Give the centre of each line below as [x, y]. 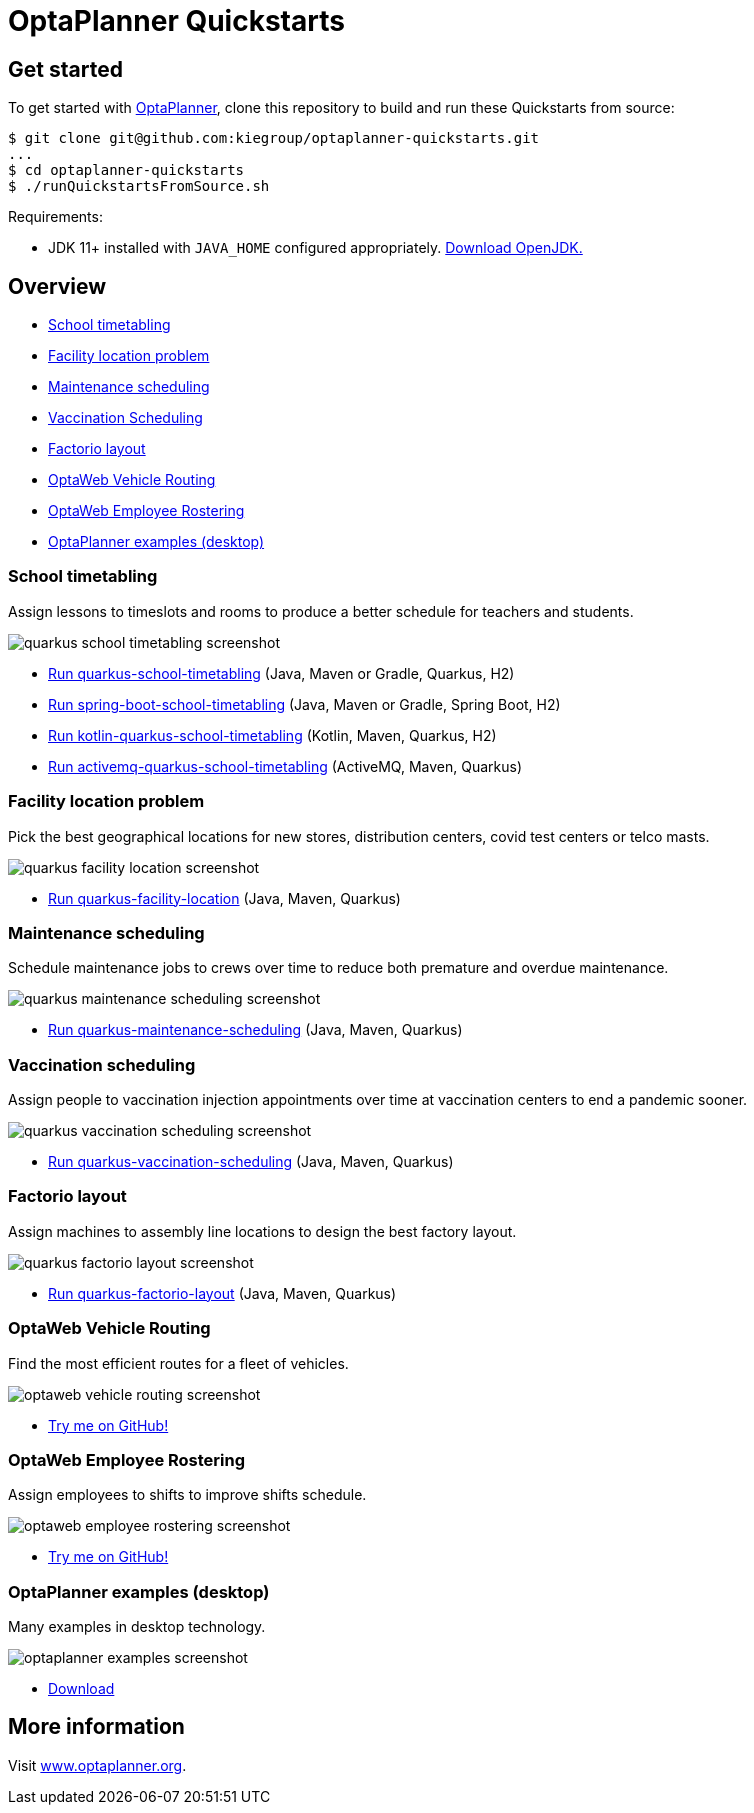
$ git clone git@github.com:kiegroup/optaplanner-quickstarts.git [274, 138]
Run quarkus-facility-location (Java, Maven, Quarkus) [224, 898]
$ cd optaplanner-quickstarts [126, 170]
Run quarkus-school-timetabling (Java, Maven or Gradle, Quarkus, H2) [281, 673]
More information [96, 1727]
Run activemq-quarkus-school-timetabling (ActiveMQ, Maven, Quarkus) [285, 766]
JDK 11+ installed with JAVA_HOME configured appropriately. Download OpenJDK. [315, 248]
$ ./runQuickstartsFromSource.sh [139, 186]
